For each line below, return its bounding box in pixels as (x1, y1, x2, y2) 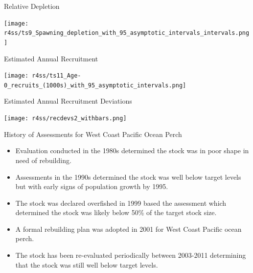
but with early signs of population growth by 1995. (15, 181, 168, 191)
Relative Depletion (4, 1, 60, 11)
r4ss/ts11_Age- (32, 72, 81, 80)
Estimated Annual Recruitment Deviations (4, 96, 132, 106)
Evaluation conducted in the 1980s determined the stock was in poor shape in (15, 145, 249, 156)
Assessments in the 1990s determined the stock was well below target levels (15, 171, 241, 182)
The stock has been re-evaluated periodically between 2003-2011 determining (15, 250, 246, 260)
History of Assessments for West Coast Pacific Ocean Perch (4, 129, 182, 139)
